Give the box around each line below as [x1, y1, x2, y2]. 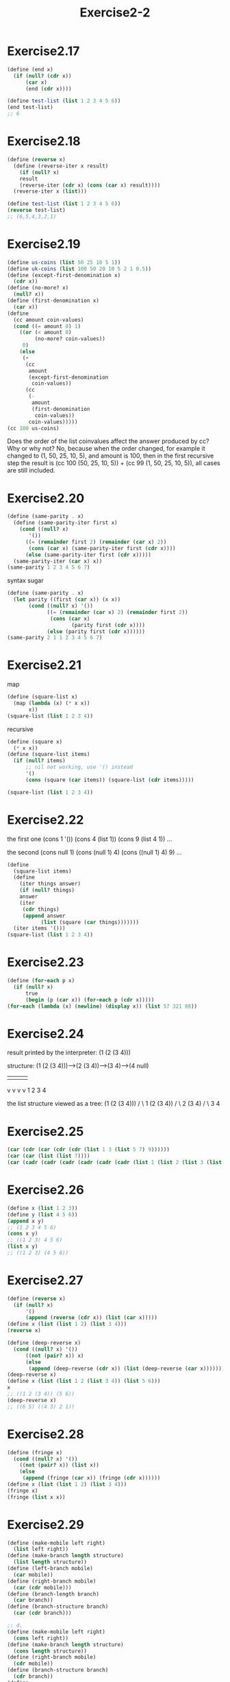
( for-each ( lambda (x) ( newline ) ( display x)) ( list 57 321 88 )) [7, 1003, 197, 1010]
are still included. [7, 466, 55, 475]
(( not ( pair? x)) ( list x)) [19, 1462, 99, 1469]
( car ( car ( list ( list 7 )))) [7, 1152, 90, 1160]
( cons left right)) [13, 1635, 69, 1642]
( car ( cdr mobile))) [13, 1584, 72, 1591]
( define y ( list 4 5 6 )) [7, 1211, 78, 1218]
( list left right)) [13, 1545, 69, 1553]
